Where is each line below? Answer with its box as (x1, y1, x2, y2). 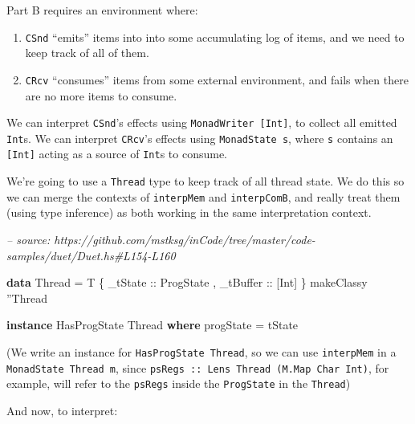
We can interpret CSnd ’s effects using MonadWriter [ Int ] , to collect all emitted (6, 114, 397, 131)
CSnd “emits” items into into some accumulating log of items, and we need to (25, 28, 405, 45)
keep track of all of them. (25, 44, 149, 61)
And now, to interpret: (6, 402, 118, 418)
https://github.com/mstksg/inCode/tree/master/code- (54, 230, 315, 247)
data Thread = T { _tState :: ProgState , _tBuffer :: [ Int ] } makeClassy (6, 274, 368, 291)
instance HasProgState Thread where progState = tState (6, 316, 299, 333)
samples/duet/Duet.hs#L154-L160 (6, 247, 176, 263)
